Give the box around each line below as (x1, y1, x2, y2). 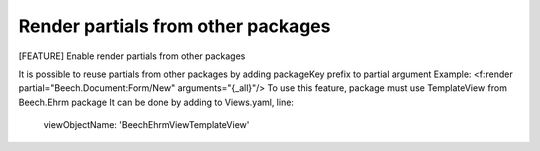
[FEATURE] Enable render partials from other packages (18, 50, 246, 62)
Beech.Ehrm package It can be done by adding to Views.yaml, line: (18, 96, 295, 108)
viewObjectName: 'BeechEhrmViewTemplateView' (43, 119, 250, 131)
